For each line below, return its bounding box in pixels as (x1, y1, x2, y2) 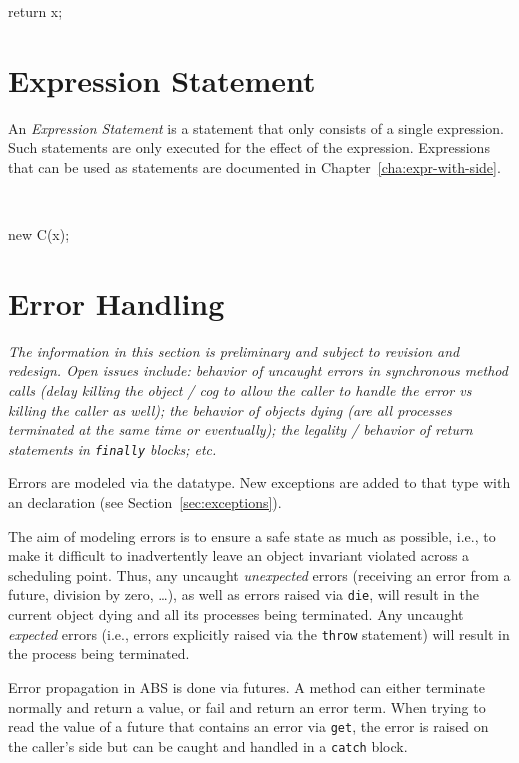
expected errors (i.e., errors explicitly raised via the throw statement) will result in (8, 623, 510, 644)
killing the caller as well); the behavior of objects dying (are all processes (8, 399, 452, 420)
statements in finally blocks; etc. (8, 438, 217, 459)
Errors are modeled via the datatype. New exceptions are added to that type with (8, 472, 511, 493)
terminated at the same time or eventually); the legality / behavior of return (8, 419, 473, 440)
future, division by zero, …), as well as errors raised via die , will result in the (8, 584, 480, 605)
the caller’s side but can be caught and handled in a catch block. (8, 735, 408, 756)
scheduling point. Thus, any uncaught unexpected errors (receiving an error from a (8, 564, 511, 585)
